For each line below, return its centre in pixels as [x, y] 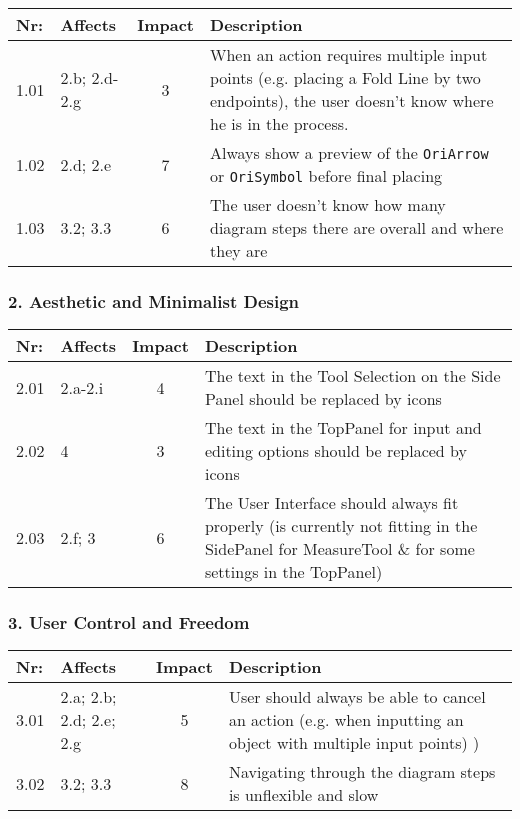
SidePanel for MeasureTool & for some [339, 549]
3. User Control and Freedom [129, 622]
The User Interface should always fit [331, 503]
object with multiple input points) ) [354, 743]
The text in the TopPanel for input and [343, 428]
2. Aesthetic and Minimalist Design [154, 300]
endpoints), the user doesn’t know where [352, 100]
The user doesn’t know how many [328, 204]
